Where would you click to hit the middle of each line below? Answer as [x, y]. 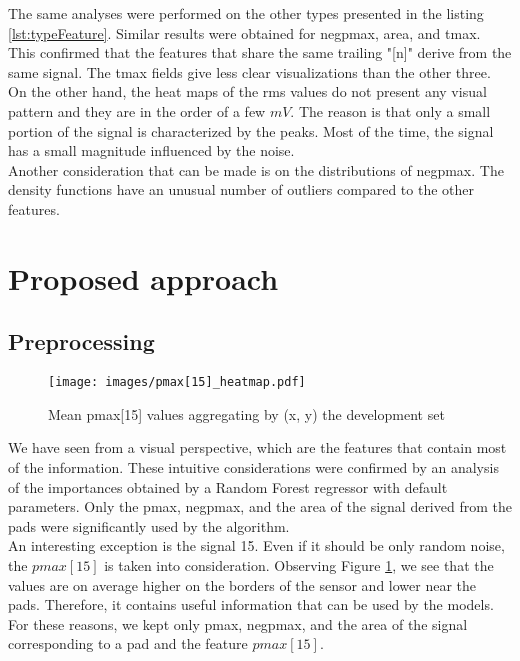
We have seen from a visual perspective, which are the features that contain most [257, 447]
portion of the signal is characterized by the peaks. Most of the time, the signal [251, 130]
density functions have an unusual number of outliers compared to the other [241, 189]
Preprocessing [81, 341]
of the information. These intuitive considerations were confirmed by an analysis [253, 466]
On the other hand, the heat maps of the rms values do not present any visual [247, 91]
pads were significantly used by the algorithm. [149, 525]
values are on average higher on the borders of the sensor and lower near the [242, 584]
